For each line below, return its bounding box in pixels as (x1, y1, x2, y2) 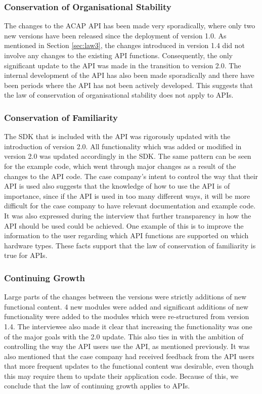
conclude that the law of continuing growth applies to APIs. (4, 380, 190, 391)
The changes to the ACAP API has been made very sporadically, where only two (4, 20, 255, 31)
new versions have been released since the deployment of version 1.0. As (4, 30, 227, 40)
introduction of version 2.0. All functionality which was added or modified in (4, 141, 242, 151)
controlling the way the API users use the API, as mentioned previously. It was (4, 341, 250, 352)
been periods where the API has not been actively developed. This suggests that (4, 79, 253, 90)
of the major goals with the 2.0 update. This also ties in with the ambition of (4, 331, 244, 341)
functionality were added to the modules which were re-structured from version (4, 311, 249, 322)
